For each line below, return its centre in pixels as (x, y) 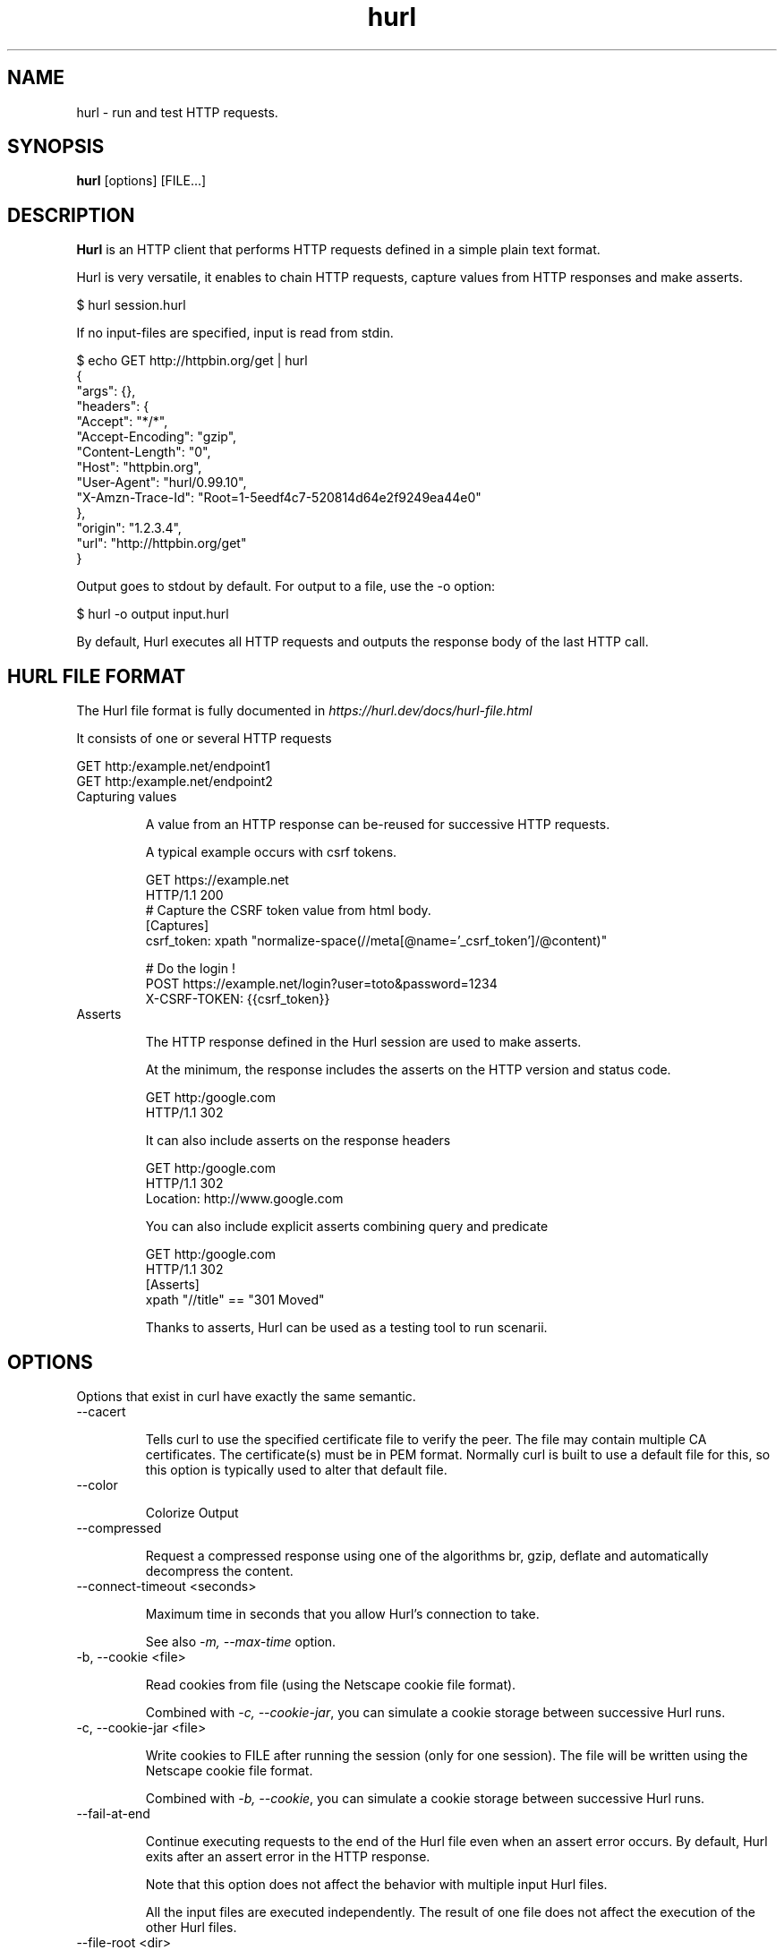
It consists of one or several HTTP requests (204, 739)
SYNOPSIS (56, 147)
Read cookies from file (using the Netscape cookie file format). (331, 1684)
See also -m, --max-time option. (241, 1641)
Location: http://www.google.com (244, 1199)
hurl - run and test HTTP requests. (177, 112)
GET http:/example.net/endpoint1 (174, 766)
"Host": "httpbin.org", (139, 467)
